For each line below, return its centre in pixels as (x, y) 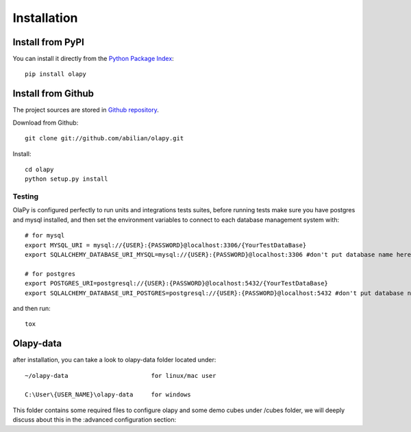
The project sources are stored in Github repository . (86, 110)
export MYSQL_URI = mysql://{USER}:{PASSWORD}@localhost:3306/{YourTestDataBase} (166, 245)
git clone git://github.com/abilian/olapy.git (104, 138)
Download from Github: (46, 123)
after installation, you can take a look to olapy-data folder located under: (114, 360)
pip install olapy (56, 74)
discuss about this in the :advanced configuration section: (95, 420)
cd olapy (39, 169)
